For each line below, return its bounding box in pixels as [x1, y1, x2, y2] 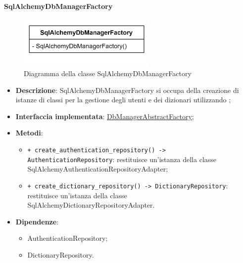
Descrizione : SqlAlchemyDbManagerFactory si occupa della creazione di [15, 85, 239, 95]
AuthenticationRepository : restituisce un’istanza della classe [27, 154, 217, 164]
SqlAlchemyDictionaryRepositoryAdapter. [27, 200, 155, 210]
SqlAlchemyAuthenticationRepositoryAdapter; [27, 164, 168, 174]
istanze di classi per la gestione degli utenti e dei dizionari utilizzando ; [15, 94, 231, 105]
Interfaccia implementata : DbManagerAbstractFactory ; [15, 111, 194, 121]
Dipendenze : [15, 216, 59, 226]
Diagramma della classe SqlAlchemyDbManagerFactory [24, 68, 192, 79]
